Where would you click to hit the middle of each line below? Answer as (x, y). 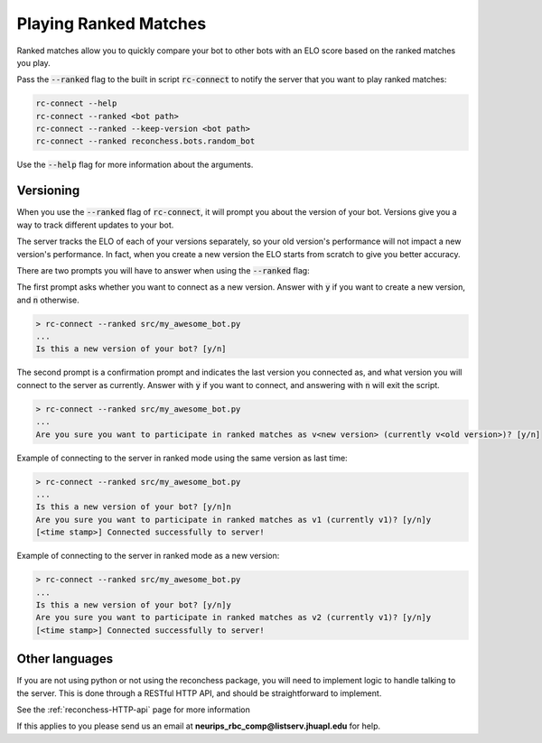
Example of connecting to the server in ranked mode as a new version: (148, 556)
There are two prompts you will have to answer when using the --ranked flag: (164, 270)
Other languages (65, 659)
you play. (34, 62)
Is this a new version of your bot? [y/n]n (134, 507)
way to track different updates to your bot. (95, 225)
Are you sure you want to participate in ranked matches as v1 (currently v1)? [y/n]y (234, 520)
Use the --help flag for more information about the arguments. (135, 165)
